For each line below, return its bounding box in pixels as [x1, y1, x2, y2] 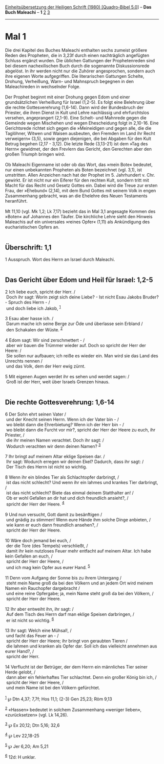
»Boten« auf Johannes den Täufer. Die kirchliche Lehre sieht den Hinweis [5, 213, 153, 219]
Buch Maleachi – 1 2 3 [5, 9, 50, 15]
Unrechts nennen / [5, 358, 43, 364]
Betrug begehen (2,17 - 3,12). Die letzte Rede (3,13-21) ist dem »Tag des [5, 140, 148, 146]
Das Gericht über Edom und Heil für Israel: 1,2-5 [5, 276, 153, 284]
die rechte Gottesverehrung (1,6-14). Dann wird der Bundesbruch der [5, 104, 144, 110]
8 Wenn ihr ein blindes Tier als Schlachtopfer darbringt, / [5, 474, 120, 480]
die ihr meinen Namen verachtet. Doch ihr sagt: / [6, 437, 104, 443]
